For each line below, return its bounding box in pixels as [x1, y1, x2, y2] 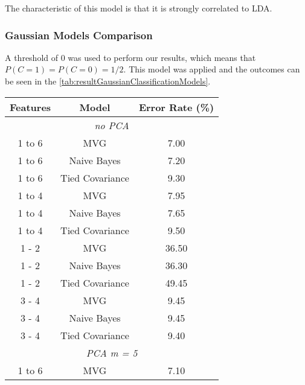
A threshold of [5, 51, 59, 63]
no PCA [94, 118, 129, 132]
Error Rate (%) [138, 100, 214, 114]
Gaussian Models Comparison [5, 27, 153, 42]
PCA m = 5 [86, 345, 138, 360]
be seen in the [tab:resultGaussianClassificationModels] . [5, 75, 211, 87]
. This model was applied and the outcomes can [123, 63, 300, 75]
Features [10, 100, 51, 114]
